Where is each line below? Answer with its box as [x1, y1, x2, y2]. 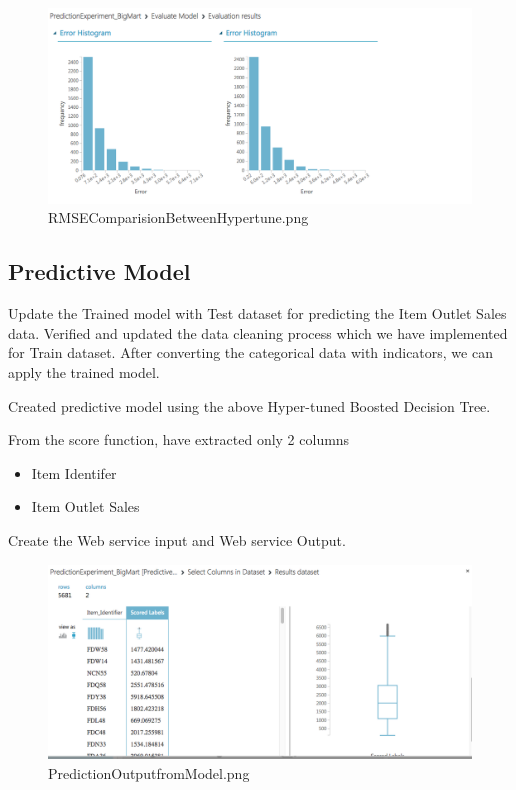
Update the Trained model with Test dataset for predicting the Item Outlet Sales [8, 303, 507, 324]
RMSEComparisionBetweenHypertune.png [48, 207, 309, 228]
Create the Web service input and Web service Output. [8, 529, 346, 550]
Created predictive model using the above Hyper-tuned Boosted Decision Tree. [8, 395, 491, 416]
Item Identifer [31, 462, 117, 483]
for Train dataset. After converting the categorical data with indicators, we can [8, 342, 493, 363]
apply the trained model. [8, 362, 160, 383]
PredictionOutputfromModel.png [48, 762, 250, 783]
